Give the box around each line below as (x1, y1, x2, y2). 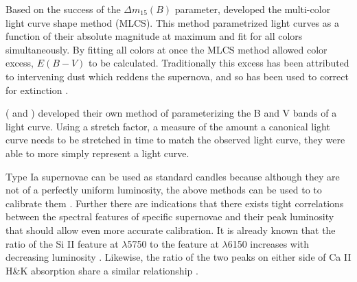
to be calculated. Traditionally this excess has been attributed (89, 56, 349, 70)
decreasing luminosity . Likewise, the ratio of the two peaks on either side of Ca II (5, 250, 352, 264)
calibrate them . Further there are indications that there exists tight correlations (5, 196, 344, 210)
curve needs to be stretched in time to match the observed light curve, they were (5, 132, 345, 147)
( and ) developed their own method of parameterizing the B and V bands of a (5, 106, 337, 120)
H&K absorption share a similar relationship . (5, 263, 198, 277)
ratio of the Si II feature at (5, 236, 119, 250)
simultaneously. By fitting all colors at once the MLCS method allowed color (5, 42, 327, 56)
